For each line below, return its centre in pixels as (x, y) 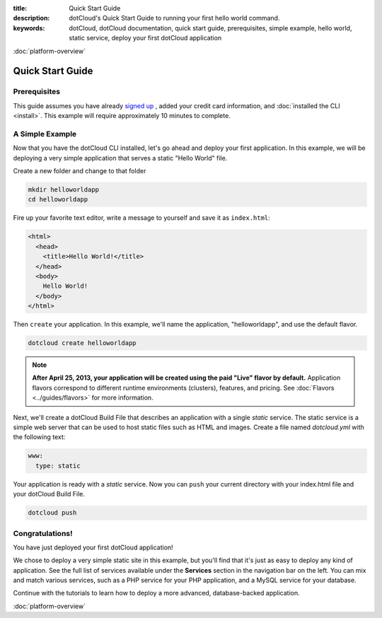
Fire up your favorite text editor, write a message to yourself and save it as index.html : (141, 218)
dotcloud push (52, 513)
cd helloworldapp (58, 199)
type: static (58, 466)
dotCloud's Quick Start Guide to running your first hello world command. (174, 18)
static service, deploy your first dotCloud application (145, 38)
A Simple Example (45, 134)
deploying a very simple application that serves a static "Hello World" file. (120, 158)
